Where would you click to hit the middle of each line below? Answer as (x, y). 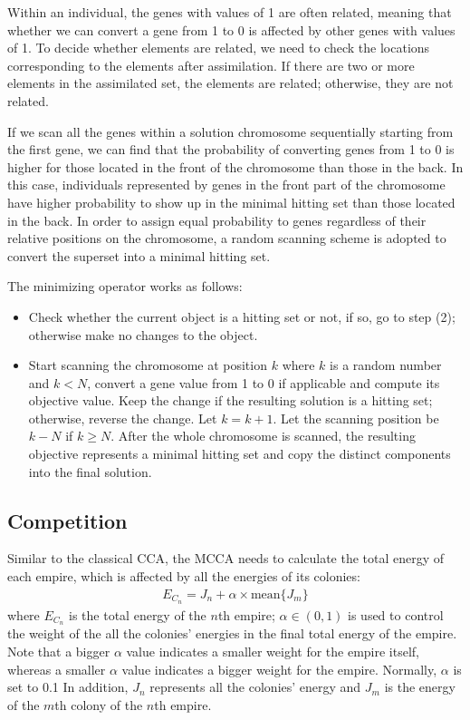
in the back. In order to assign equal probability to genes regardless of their (217, 220)
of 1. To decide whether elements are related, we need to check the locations (219, 48)
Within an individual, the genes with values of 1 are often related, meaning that (230, 12)
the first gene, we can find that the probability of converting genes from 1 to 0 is (231, 149)
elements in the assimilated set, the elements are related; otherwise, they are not (230, 83)
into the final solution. (90, 471)
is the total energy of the (138, 614)
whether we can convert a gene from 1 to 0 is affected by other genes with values (231, 29)
